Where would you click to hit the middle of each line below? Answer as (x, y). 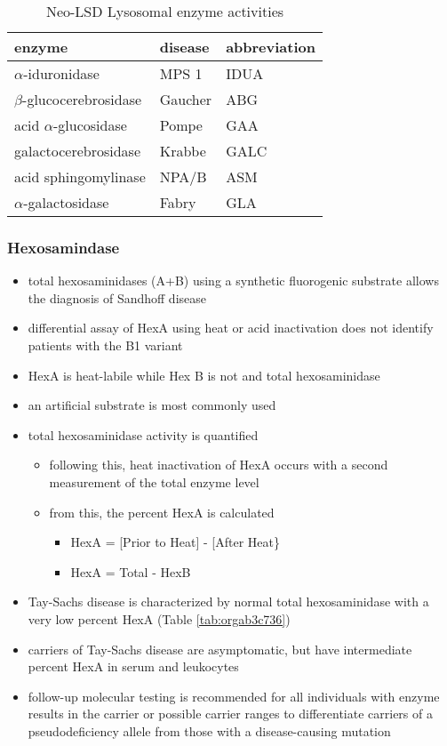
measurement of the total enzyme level (154, 481)
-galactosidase (66, 202)
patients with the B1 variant (105, 345)
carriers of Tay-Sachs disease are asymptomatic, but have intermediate (220, 649)
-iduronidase (61, 73)
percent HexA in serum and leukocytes (133, 666)
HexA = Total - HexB (131, 571)
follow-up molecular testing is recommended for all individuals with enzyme (234, 696)
